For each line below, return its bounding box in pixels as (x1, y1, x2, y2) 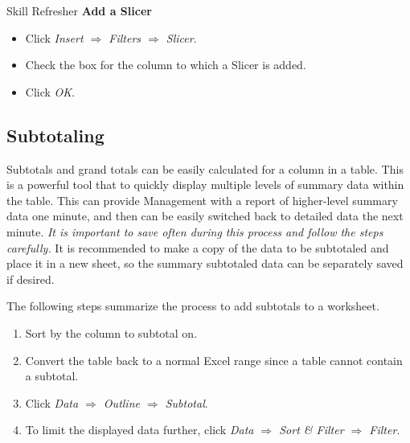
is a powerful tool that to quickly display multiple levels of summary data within (6, 176, 404, 193)
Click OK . (25, 83, 75, 100)
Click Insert (25, 29, 84, 46)
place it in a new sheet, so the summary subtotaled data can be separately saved (6, 255, 404, 272)
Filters (109, 29, 141, 46)
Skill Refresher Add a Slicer (6, 2, 152, 18)
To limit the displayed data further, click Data (25, 421, 254, 438)
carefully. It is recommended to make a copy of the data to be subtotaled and (6, 239, 389, 256)
